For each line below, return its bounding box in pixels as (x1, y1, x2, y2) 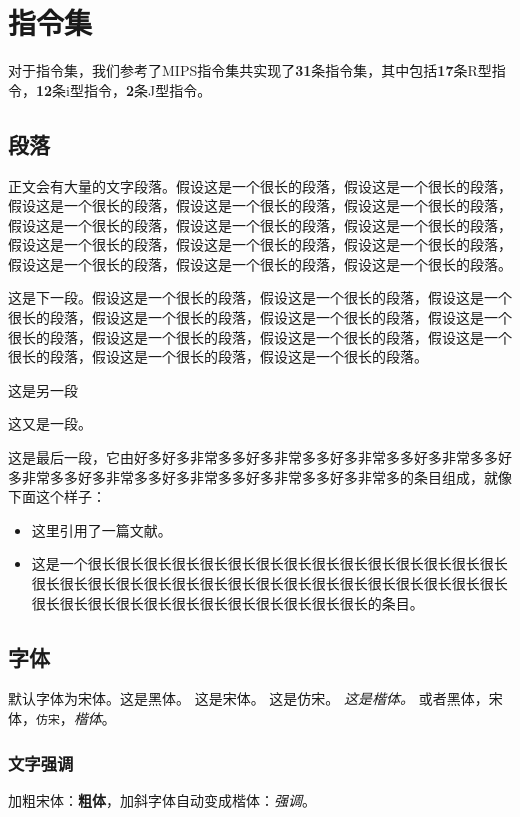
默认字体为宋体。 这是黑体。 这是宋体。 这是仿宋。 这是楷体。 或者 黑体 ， (8, 688, 489, 709)
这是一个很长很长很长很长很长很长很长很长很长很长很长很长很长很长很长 (31, 553, 508, 574)
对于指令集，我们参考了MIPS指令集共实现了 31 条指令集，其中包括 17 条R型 (8, 60, 492, 81)
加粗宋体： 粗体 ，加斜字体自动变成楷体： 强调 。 (8, 789, 316, 810)
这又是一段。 (8, 413, 92, 434)
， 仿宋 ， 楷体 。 (22, 708, 116, 728)
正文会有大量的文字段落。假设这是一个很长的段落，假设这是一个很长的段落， (8, 175, 512, 196)
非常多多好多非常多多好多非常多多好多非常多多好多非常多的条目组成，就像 (21, 466, 512, 487)
